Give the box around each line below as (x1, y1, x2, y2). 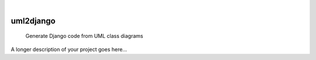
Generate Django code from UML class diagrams (25, 33, 143, 40)
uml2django (11, 16, 56, 26)
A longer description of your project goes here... (11, 45, 127, 52)
